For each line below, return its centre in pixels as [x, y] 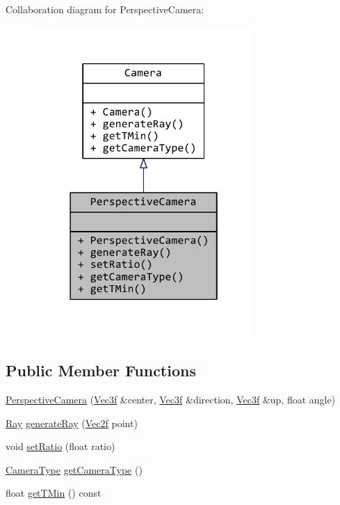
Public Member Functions [101, 370]
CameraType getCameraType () [74, 469]
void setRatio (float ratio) [60, 446]
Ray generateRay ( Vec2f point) [72, 423]
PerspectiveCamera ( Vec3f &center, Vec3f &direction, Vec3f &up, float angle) [171, 399]
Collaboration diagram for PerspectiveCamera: [105, 9]
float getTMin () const [54, 493]
